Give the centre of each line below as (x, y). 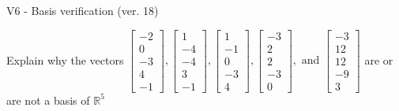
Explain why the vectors (65, 59)
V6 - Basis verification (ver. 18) (83, 10)
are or (379, 59)
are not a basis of (48, 100)
